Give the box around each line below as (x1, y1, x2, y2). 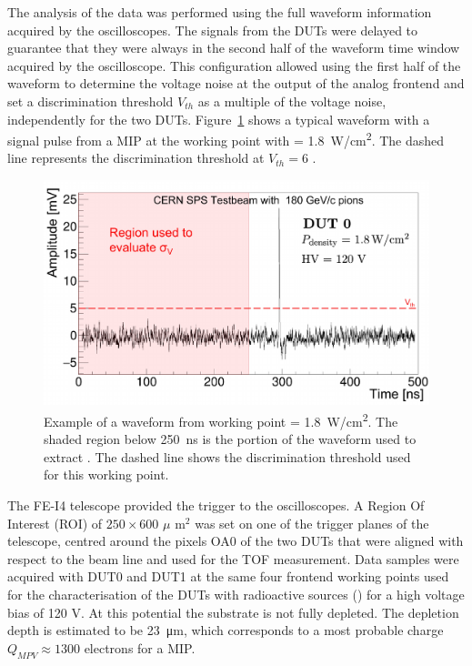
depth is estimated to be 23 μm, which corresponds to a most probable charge (7, 621, 444, 640)
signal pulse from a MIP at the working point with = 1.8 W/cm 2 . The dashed (7, 128, 445, 149)
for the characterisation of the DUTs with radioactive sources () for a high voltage (7, 585, 465, 604)
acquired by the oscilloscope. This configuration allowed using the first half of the (7, 55, 461, 75)
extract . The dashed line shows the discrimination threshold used (44, 447, 411, 466)
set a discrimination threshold (7, 91, 174, 110)
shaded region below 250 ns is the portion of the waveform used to (44, 429, 417, 449)
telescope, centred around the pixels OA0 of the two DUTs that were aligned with (7, 531, 464, 550)
